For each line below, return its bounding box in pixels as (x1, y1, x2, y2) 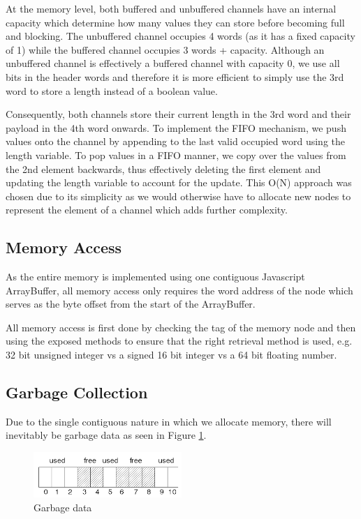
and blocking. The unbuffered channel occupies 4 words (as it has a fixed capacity (6, 29, 355, 43)
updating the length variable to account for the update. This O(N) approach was (6, 175, 352, 190)
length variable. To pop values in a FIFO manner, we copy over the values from (6, 147, 346, 162)
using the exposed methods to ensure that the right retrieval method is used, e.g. (6, 333, 353, 348)
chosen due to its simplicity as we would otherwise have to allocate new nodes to (6, 188, 351, 203)
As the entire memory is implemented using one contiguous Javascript (6, 269, 305, 284)
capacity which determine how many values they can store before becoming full (6, 15, 345, 29)
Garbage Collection (6, 382, 148, 403)
